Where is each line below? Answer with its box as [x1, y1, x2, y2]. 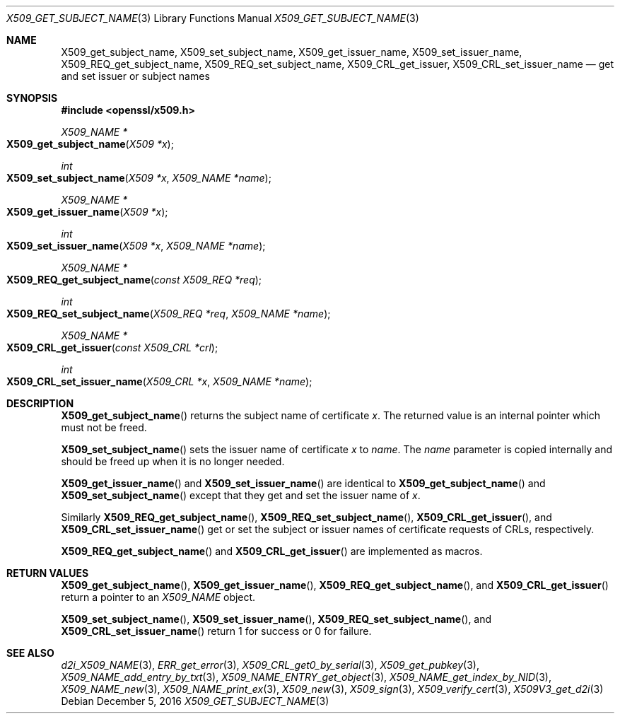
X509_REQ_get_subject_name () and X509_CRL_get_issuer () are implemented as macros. [61, 545, 483, 557]
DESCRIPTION [6, 397, 74, 409]
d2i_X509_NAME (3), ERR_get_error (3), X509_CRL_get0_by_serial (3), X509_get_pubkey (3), [61, 659, 479, 671]
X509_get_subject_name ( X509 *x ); [6, 138, 174, 150]
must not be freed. [61, 421, 147, 433]
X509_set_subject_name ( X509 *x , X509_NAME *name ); [6, 172, 271, 184]
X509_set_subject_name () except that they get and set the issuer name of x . [61, 489, 421, 501]
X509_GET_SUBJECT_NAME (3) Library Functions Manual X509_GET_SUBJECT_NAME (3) [6, 12, 419, 24]
